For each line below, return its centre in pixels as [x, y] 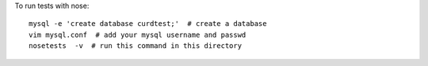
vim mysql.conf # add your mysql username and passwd [138, 35]
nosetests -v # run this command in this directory [135, 46]
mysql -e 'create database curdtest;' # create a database [148, 24]
